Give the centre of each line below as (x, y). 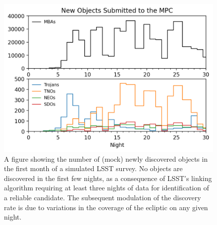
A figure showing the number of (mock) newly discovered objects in (106, 158)
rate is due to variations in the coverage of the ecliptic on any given (106, 207)
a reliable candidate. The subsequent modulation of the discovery (103, 197)
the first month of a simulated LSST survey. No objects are (93, 168)
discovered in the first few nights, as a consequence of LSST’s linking (108, 178)
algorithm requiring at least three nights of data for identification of (107, 188)
